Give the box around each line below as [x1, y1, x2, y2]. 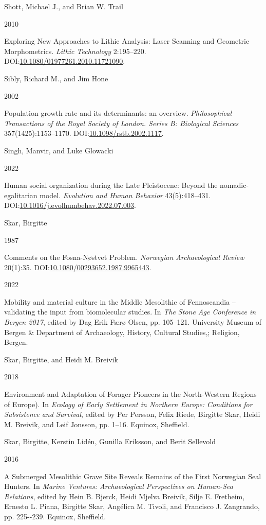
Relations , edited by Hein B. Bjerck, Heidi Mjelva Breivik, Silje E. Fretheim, [4, 491, 245, 501]
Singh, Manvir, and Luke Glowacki [4, 145, 113, 155]
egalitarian [4, 189, 37, 200]
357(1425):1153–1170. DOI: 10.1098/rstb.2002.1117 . [4, 128, 164, 138]
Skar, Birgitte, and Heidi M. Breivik [4, 354, 118, 364]
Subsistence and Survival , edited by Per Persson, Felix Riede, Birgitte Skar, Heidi [4, 409, 260, 419]
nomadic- [220, 180, 249, 190]
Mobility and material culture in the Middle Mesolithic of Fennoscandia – [4, 296, 236, 307]
